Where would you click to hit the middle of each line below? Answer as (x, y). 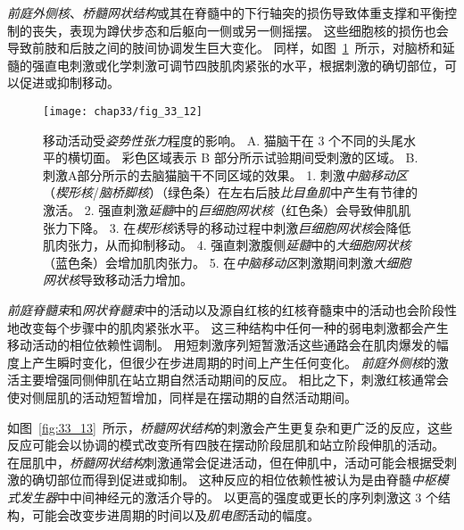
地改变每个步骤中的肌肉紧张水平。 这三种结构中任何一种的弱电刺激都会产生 (228, 327)
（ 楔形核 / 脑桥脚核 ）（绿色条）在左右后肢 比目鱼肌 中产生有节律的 (230, 192)
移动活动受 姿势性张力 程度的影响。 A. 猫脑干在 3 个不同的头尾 (224, 140)
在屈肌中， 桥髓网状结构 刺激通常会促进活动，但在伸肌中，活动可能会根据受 (226, 462)
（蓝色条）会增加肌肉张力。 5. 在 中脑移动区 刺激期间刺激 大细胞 (227, 262)
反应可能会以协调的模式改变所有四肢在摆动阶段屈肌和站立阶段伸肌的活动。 (226, 445)
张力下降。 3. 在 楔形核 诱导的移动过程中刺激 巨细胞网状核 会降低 (227, 227)
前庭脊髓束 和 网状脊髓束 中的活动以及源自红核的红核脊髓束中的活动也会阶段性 (232, 309)
